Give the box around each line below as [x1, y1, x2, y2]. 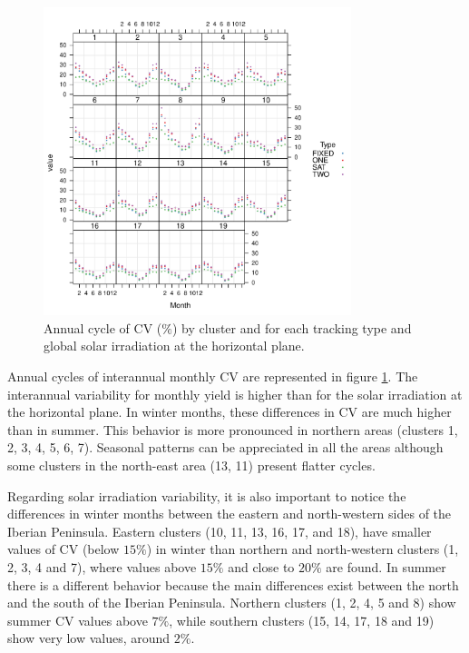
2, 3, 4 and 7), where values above [7, 557, 197, 576]
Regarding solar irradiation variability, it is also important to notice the [7, 486, 406, 505]
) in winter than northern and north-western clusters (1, [146, 539, 459, 559]
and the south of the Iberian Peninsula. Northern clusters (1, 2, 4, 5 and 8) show [7, 593, 456, 612]
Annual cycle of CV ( [44, 318, 162, 337]
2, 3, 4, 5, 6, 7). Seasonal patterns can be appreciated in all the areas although [7, 438, 444, 457]
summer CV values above [7, 610, 148, 629]
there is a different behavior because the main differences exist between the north [7, 575, 459, 594]
